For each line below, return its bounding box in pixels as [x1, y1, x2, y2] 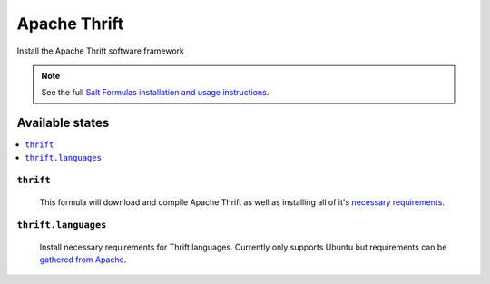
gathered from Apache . [39, 254, 127, 265]
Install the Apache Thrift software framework [16, 45, 185, 56]
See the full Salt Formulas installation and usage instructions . [41, 87, 269, 98]
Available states [16, 115, 110, 131]
